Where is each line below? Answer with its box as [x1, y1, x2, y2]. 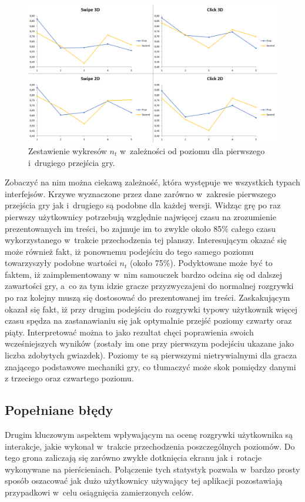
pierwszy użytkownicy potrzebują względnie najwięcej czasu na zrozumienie [5, 210, 276, 222]
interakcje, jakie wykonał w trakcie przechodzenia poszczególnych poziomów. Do [5, 440, 295, 452]
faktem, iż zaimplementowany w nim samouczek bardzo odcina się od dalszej [5, 268, 282, 280]
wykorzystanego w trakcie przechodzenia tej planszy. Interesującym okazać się [5, 234, 287, 246]
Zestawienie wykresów [28, 144, 107, 157]
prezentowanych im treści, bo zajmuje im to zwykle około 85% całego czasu [5, 222, 276, 234]
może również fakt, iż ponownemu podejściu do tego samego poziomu [5, 245, 254, 257]
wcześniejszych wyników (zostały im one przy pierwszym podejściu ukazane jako [5, 337, 294, 350]
